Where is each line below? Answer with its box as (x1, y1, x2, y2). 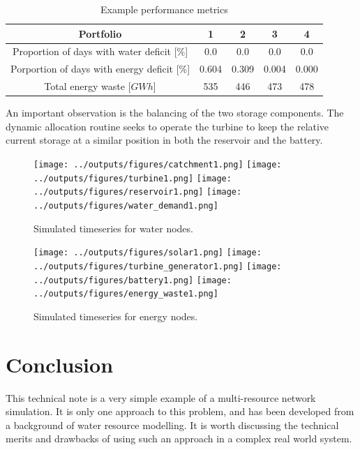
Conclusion (6, 350, 114, 378)
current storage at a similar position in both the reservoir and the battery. (6, 133, 323, 147)
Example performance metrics (100, 2, 228, 16)
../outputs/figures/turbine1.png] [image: (33, 173, 232, 183)
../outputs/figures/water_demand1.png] (33, 200, 218, 211)
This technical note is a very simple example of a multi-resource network (6, 390, 316, 405)
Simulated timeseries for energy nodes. (33, 308, 198, 323)
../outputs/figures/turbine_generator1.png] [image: (33, 261, 282, 271)
